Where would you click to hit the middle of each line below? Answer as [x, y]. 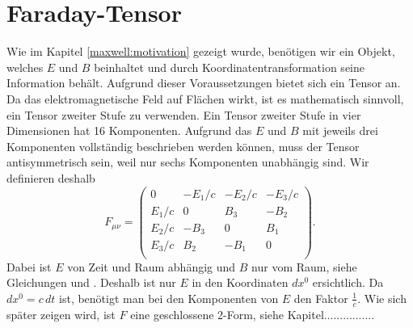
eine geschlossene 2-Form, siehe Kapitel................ [253, 314]
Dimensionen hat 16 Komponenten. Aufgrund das [129, 130]
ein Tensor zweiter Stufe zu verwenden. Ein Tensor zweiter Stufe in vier [184, 114]
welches [25, 67]
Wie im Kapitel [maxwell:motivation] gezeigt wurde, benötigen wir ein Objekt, [201, 51]
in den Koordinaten [240, 282]
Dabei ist [29, 266]
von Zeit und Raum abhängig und [152, 266]
